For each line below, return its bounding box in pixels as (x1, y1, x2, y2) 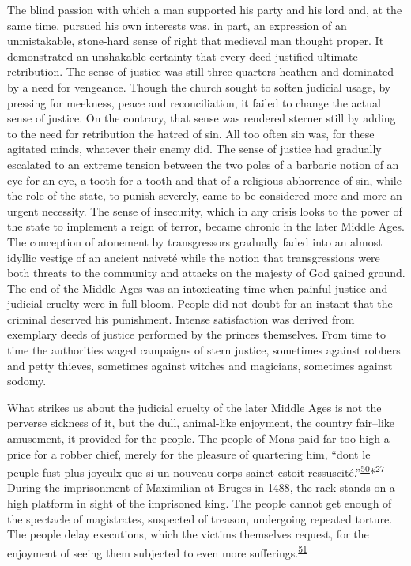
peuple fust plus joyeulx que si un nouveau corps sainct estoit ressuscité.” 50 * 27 (7, 462, 385, 480)
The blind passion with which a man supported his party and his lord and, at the (7, 2, 402, 17)
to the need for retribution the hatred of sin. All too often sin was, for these (7, 125, 375, 141)
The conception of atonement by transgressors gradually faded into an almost (7, 233, 383, 249)
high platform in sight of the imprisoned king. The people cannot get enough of (7, 495, 392, 512)
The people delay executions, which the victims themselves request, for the (7, 526, 369, 542)
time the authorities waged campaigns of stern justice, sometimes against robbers (7, 342, 401, 358)
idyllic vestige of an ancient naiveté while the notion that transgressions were (7, 249, 380, 265)
